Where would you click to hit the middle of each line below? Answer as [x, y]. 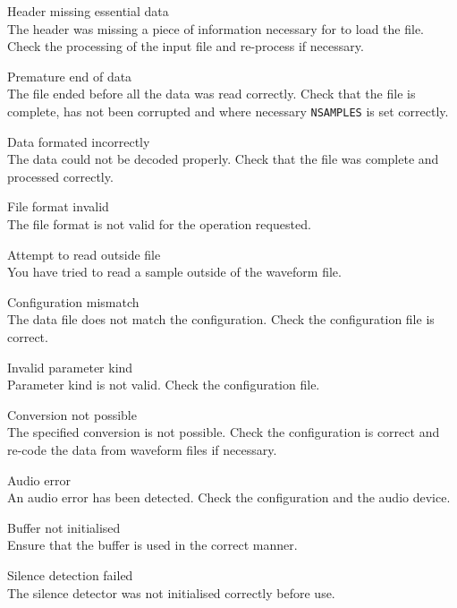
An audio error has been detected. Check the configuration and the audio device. [229, 497]
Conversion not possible [72, 414]
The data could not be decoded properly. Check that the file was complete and [223, 159]
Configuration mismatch [73, 301]
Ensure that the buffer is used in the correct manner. [152, 545]
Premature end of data [70, 76]
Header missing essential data [88, 11]
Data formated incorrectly [79, 141]
